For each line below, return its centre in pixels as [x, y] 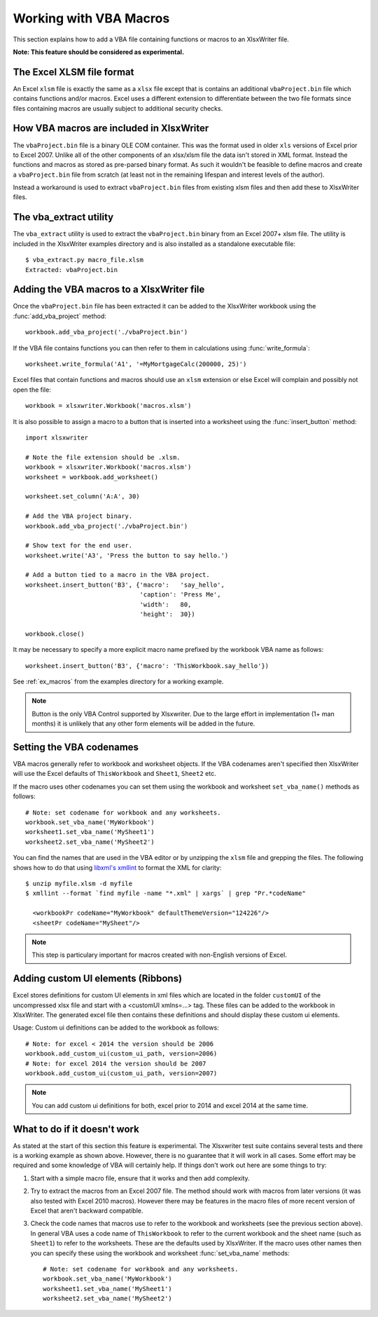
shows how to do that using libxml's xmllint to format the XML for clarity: [117, 867]
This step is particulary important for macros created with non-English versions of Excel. [159, 955]
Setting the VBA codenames [76, 747]
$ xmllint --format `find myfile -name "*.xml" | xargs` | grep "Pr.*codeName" [166, 893]
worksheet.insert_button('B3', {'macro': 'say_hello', [125, 585]
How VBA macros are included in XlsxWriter [111, 129]
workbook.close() [55, 634]
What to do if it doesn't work [76, 1129]
